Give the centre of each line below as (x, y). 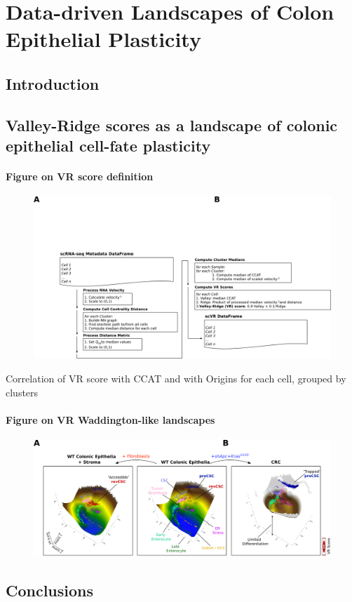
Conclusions (50, 590)
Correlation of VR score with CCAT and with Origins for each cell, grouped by (176, 378)
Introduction (53, 83)
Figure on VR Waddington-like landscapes (110, 419)
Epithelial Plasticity (103, 39)
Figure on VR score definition (80, 176)
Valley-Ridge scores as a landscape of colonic (172, 125)
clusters (22, 392)
